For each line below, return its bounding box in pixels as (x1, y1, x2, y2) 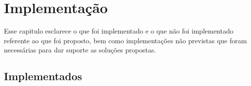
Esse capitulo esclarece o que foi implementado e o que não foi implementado (4, 26, 233, 36)
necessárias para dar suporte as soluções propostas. (4, 45, 156, 55)
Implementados (4, 69, 82, 84)
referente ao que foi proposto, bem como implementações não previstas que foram (4, 35, 247, 45)
